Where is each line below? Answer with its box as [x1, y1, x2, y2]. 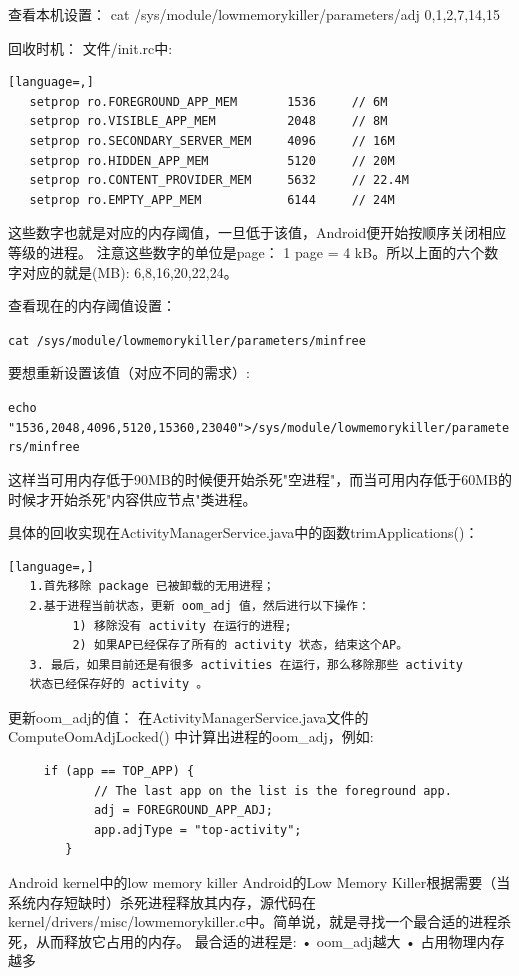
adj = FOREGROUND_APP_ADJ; [93, 803, 273, 818]
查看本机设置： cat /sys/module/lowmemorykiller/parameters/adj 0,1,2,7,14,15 [8, 4, 500, 24]
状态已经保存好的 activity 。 [29, 677, 209, 692]
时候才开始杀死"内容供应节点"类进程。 [8, 488, 257, 509]
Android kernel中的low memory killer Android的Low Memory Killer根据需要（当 [8, 872, 511, 893]
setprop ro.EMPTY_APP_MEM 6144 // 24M [29, 192, 395, 207]
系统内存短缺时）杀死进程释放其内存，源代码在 [8, 891, 316, 912]
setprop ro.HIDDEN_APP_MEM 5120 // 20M [29, 153, 395, 168]
